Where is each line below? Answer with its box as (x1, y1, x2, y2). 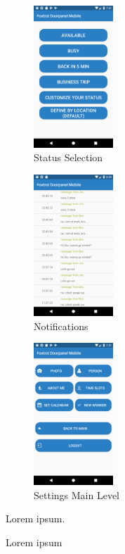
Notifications (34, 318, 88, 333)
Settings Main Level (34, 487, 119, 502)
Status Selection (34, 150, 103, 165)
